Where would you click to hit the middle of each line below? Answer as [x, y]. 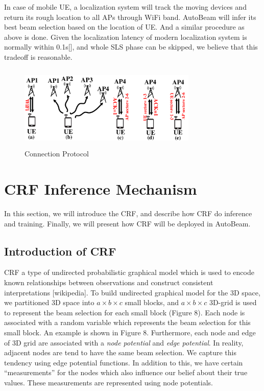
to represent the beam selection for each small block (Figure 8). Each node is [125, 312]
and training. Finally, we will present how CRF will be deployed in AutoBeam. [127, 223]
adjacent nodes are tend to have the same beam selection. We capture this [120, 352]
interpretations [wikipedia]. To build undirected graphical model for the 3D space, [132, 292]
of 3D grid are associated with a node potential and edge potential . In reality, [124, 342]
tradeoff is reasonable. [38, 56]
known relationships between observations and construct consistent [109, 282]
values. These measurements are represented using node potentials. [109, 382]
